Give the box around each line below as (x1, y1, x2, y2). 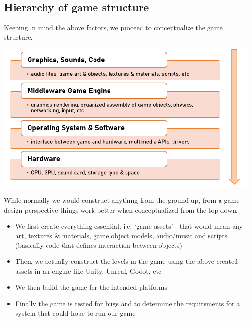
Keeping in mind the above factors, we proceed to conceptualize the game (4, 22, 223, 32)
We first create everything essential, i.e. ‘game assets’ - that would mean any (15, 221, 243, 231)
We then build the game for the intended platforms (15, 282, 168, 292)
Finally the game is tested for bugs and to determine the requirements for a (15, 298, 240, 308)
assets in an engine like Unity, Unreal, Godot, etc (15, 265, 162, 275)
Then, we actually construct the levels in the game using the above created (15, 256, 238, 266)
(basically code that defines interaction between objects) (15, 240, 182, 250)
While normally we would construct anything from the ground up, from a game (4, 195, 240, 205)
